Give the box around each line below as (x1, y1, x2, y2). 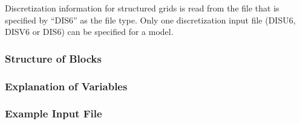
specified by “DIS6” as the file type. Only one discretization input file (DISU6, (5, 13, 296, 26)
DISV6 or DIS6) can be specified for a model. (5, 25, 174, 38)
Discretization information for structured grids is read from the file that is (5, 2, 279, 14)
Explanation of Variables (5, 78, 128, 93)
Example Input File (5, 106, 102, 121)
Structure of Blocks (5, 51, 102, 66)
